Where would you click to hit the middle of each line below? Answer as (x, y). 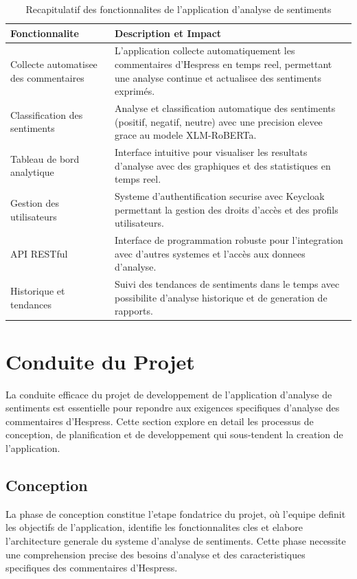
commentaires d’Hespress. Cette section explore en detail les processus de (160, 421)
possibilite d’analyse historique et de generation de (221, 297)
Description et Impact (168, 33)
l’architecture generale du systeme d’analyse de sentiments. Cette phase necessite (176, 540)
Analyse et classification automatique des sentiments (225, 108)
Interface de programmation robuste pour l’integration (229, 240)
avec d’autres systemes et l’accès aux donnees (210, 253)
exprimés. (135, 91)
